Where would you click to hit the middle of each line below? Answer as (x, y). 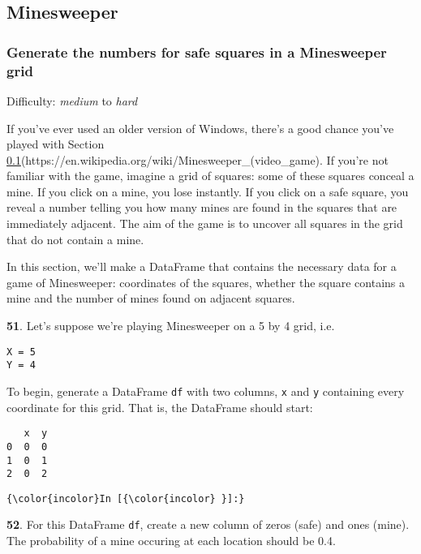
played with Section (56, 144)
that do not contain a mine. (75, 239)
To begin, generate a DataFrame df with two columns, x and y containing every (206, 391)
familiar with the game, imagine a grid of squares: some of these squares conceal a (210, 176)
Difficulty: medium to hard (72, 100)
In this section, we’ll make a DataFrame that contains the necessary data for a (202, 266)
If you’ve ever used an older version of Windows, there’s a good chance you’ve (200, 128)
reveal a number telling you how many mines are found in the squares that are (202, 207)
